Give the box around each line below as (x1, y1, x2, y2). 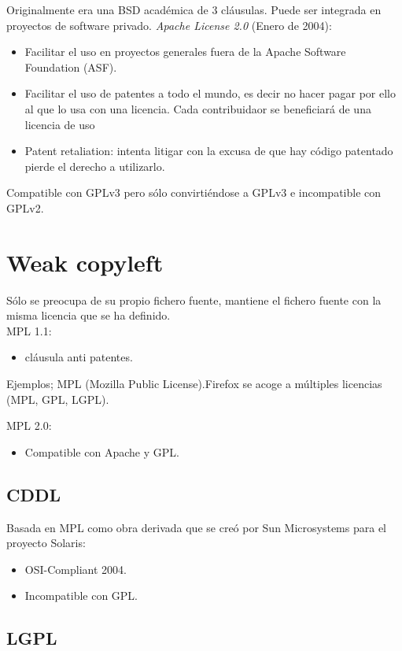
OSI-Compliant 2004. (24, 560, 127, 577)
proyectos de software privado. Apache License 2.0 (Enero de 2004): (6, 17, 332, 33)
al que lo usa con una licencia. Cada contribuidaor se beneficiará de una (24, 100, 371, 117)
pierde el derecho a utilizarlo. (24, 157, 165, 174)
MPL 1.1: (6, 322, 52, 338)
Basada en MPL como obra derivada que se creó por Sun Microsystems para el (6, 519, 386, 535)
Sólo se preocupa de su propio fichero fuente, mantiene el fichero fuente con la (6, 291, 382, 308)
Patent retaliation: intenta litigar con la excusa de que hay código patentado (24, 142, 393, 159)
